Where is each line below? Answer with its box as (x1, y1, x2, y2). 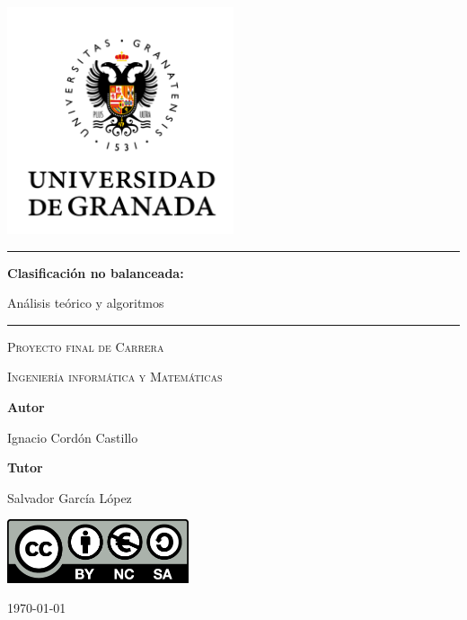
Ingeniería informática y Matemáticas (7, 367, 223, 386)
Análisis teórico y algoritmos (7, 293, 164, 312)
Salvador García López (7, 488, 132, 507)
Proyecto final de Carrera (7, 337, 164, 355)
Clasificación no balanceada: (7, 263, 184, 282)
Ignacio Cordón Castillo (7, 427, 138, 446)
